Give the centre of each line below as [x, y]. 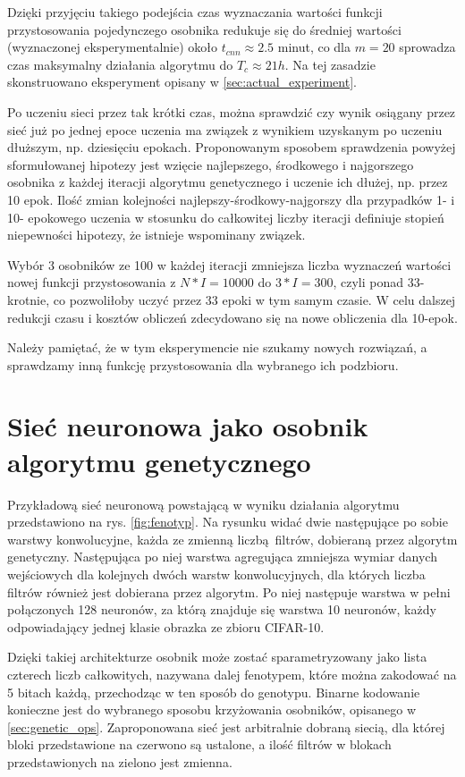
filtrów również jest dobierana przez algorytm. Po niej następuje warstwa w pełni [229, 591]
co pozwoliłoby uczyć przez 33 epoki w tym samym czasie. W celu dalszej [254, 299]
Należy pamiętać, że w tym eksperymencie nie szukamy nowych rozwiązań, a [217, 347]
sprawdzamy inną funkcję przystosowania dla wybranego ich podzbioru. [203, 364]
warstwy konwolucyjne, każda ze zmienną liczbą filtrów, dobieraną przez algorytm [232, 539]
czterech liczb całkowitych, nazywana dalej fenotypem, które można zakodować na [232, 674]
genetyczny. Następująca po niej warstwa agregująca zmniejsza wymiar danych [222, 557]
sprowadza [427, 47]
